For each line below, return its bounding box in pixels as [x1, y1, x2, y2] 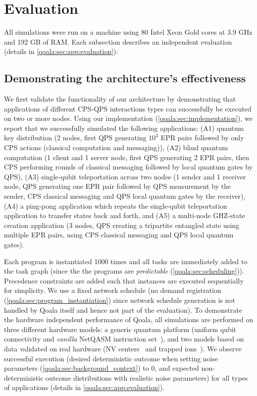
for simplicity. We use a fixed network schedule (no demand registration [4, 285, 221, 295]
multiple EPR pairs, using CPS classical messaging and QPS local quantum [4, 229, 234, 240]
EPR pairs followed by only [160, 132, 244, 143]
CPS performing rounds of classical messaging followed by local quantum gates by [4, 162, 253, 172]
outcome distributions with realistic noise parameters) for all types [46, 372, 248, 383]
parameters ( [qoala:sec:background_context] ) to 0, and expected [4, 363, 199, 373]
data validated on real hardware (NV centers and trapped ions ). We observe [4, 343, 242, 353]
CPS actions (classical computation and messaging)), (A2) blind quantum [4, 142, 228, 153]
